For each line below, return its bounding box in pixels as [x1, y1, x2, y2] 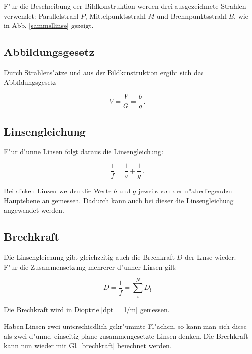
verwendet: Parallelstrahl [4, 10, 79, 21]
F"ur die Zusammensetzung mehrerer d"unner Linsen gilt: [4, 261, 177, 272]
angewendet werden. [4, 205, 64, 215]
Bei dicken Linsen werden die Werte [4, 186, 112, 196]
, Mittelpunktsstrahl [85, 10, 146, 21]
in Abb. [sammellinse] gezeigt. [4, 20, 94, 30]
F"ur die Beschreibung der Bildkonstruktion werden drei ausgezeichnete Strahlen [4, 1, 246, 11]
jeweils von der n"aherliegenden [138, 186, 232, 196]
